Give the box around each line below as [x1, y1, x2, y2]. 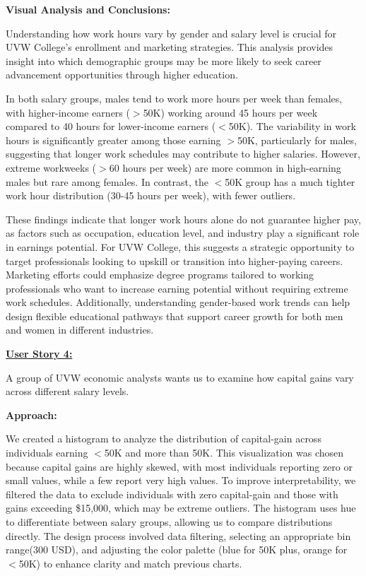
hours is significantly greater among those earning [6, 132, 221, 147]
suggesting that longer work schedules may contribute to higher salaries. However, [6, 146, 360, 161]
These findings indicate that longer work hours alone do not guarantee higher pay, [6, 211, 361, 226]
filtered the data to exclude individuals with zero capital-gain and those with [6, 486, 338, 501]
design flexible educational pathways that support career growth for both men [6, 308, 343, 323]
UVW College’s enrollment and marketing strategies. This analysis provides [6, 40, 333, 54]
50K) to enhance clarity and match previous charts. [18, 556, 242, 570]
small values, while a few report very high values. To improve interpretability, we [6, 473, 356, 488]
